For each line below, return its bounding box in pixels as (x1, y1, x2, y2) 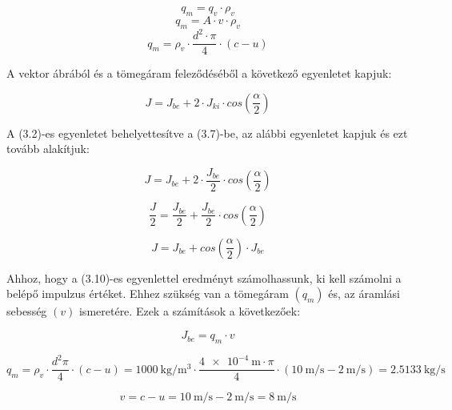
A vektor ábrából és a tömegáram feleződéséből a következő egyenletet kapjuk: (6, 65, 392, 82)
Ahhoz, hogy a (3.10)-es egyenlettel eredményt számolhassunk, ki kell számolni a (6, 269, 402, 286)
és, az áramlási (328, 285, 400, 302)
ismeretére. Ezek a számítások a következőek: (78, 303, 301, 320)
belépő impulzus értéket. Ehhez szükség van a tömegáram (6, 285, 289, 302)
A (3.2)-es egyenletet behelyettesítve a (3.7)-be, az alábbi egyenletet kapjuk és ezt (6, 124, 408, 141)
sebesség (6, 303, 47, 320)
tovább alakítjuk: (6, 140, 90, 157)
